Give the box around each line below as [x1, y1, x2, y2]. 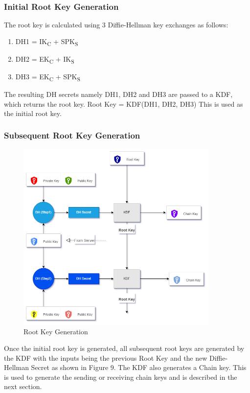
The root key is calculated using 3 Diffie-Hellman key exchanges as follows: [4, 20, 228, 30]
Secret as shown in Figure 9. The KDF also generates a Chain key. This [31, 362, 247, 372]
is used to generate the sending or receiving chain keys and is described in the [4, 371, 237, 382]
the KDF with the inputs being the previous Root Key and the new [4, 352, 207, 363]
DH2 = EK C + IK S [15, 53, 74, 65]
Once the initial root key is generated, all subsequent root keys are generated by [4, 343, 245, 353]
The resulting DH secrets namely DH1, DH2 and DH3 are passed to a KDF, [4, 89, 233, 99]
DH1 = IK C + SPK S [15, 36, 78, 47]
